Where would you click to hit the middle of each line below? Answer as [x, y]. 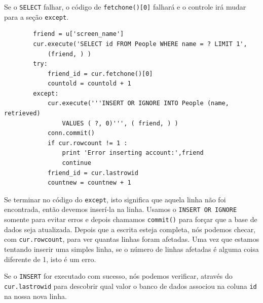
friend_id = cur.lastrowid [93, 173]
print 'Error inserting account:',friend [133, 153]
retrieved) [22, 114]
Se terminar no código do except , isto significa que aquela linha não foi [115, 199]
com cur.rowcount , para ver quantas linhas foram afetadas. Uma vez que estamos [132, 239]
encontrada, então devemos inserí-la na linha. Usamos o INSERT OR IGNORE [121, 209]
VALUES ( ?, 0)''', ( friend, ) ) [120, 123]
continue [77, 163]
